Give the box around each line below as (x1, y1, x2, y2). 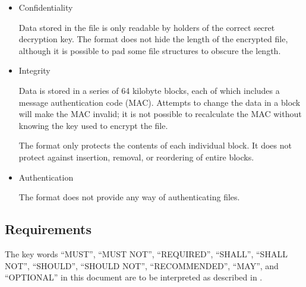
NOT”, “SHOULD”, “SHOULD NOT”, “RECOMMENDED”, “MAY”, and (5, 259, 279, 272)
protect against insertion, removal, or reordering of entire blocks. (18, 150, 254, 163)
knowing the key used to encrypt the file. (18, 119, 168, 131)
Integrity (18, 64, 51, 77)
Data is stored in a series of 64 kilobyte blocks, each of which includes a (18, 84, 280, 96)
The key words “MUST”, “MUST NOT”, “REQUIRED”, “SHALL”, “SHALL (5, 247, 288, 260)
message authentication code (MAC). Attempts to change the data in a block (18, 96, 301, 108)
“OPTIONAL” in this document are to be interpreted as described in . (5, 271, 263, 283)
